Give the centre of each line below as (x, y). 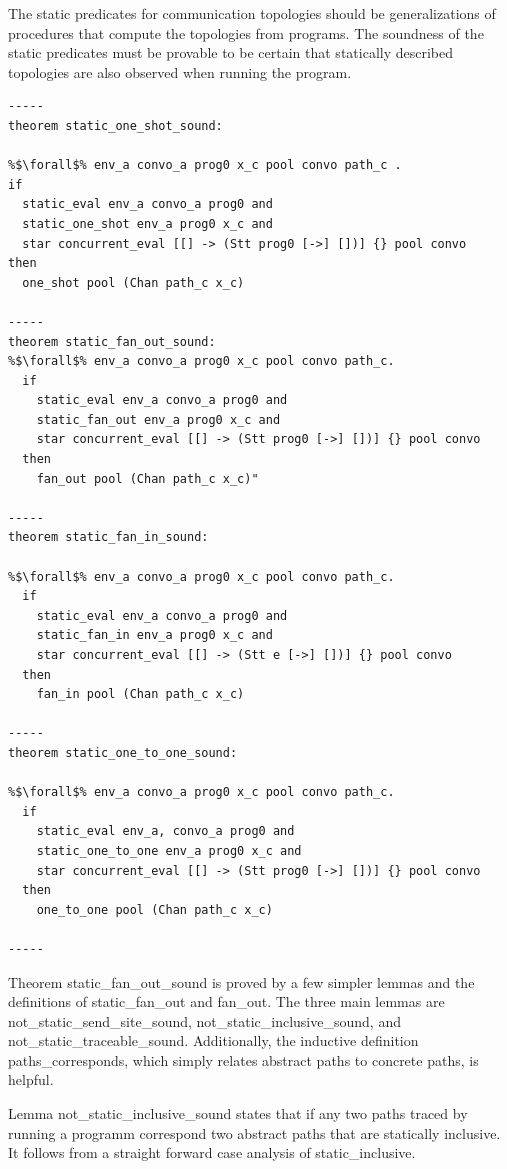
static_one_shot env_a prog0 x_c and (147, 223)
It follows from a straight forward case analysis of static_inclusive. (212, 1152)
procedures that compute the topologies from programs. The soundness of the (246, 32)
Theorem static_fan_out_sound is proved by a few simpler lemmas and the (241, 981)
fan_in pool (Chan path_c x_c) (140, 694)
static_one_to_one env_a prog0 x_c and (169, 850)
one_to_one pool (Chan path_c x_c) (154, 909)
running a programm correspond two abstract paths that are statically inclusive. (254, 1132)
